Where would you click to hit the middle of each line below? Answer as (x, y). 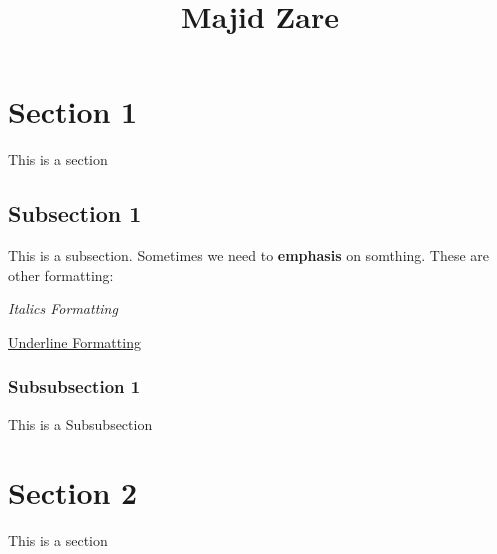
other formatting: (61, 274)
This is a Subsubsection (80, 423)
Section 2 (73, 492)
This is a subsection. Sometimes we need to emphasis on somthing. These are (249, 255)
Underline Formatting (74, 341)
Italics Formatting (63, 308)
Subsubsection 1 (74, 386)
